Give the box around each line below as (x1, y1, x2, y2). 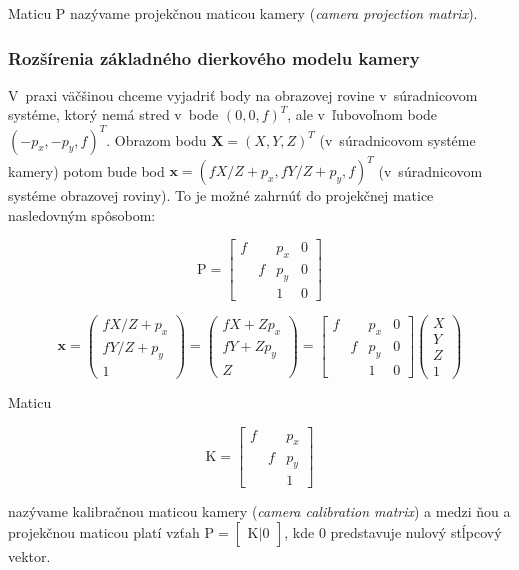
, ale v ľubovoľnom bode (287, 104, 438, 125)
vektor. (8, 545, 51, 566)
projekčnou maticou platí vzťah (8, 521, 200, 542)
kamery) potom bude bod (8, 160, 165, 180)
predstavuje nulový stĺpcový (330, 521, 502, 542)
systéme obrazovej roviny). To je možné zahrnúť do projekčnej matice (8, 185, 434, 205)
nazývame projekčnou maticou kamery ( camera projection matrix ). (70, 3, 478, 23)
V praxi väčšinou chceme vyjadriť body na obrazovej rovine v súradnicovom (8, 84, 478, 105)
